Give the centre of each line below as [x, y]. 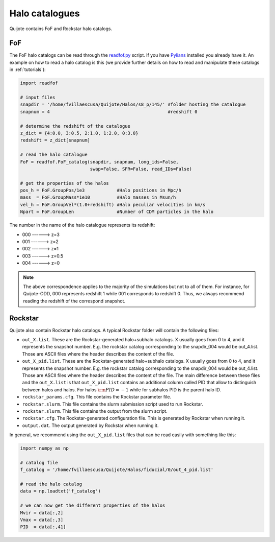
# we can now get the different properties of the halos [93, 505]
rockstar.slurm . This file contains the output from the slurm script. [95, 411]
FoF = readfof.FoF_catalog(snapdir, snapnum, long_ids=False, [99, 162]
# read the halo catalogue [54, 155]
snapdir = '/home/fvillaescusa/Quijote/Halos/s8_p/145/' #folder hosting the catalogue [133, 104]
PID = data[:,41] [43, 527]
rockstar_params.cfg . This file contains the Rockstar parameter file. [97, 397]
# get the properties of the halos [64, 183]
